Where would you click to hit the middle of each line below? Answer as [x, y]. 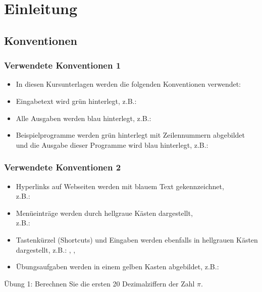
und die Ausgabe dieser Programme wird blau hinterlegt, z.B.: [112, 144]
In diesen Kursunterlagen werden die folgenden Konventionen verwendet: [128, 84]
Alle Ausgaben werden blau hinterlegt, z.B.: [84, 118]
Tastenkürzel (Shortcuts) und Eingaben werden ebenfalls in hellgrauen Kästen [137, 239]
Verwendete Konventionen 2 [63, 167]
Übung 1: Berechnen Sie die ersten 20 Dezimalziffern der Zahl [99, 283]
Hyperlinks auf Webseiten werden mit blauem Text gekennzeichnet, [120, 186]
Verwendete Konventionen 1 [63, 65]
